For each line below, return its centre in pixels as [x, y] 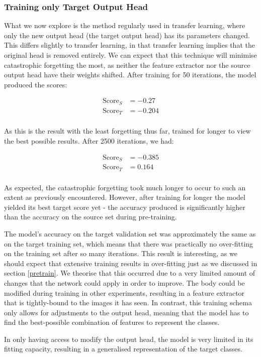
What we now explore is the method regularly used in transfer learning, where [125, 25]
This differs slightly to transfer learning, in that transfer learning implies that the [129, 45]
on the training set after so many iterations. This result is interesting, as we [121, 253]
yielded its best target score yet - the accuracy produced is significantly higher [125, 207]
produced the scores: [36, 84]
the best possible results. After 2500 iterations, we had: [89, 140]
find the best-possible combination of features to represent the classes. [112, 322]
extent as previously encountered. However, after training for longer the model [125, 197]
